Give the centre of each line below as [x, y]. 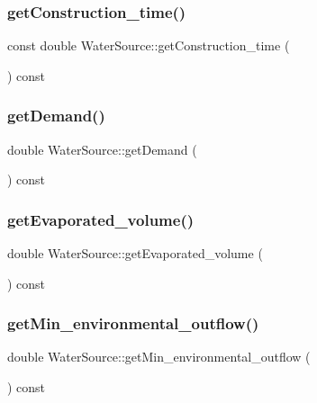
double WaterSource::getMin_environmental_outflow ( [159, 357]
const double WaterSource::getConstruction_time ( [149, 45]
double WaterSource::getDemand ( [102, 149]
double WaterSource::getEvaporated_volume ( [135, 253]
